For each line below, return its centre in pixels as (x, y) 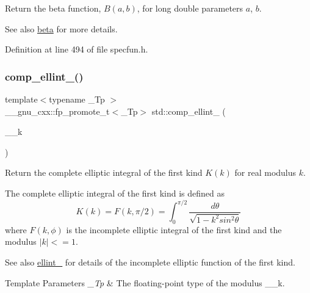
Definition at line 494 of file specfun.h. (77, 49)
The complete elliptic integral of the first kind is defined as (115, 193)
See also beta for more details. (61, 28)
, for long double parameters (190, 8)
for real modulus (265, 172)
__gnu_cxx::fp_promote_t (57, 111)
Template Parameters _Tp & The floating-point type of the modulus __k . (145, 282)
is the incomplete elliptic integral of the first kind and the (174, 229)
